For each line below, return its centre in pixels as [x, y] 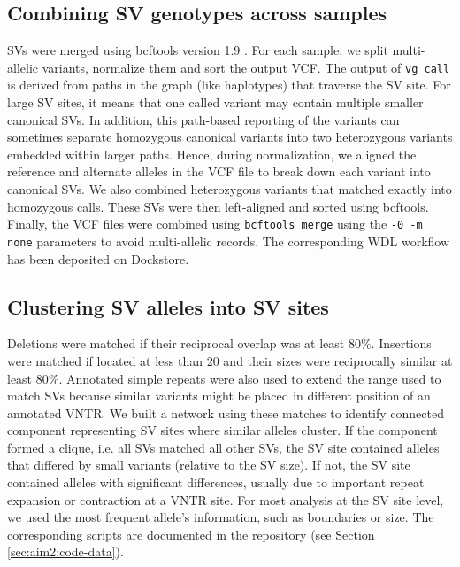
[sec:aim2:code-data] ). [65, 551]
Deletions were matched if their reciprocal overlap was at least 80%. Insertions [219, 343]
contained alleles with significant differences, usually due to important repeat [216, 482]
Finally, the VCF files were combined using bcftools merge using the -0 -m [215, 224]
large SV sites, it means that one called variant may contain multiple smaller [215, 102]
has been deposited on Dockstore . [98, 258]
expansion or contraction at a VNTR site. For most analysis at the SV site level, [226, 499]
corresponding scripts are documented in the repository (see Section [191, 534]
